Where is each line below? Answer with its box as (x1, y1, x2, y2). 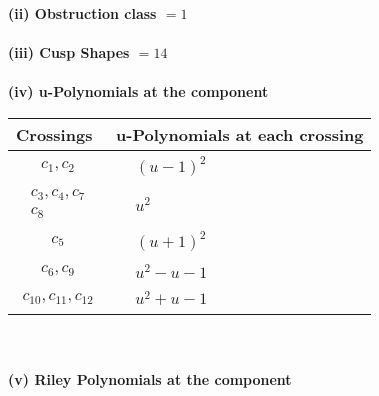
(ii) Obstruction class (8, 3, 157, 23)
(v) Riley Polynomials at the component (8, 368, 292, 389)
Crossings (16, 122, 93, 146)
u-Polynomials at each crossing (116, 122, 364, 146)
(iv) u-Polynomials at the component (8, 81, 269, 102)
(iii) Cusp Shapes (8, 42, 130, 63)
